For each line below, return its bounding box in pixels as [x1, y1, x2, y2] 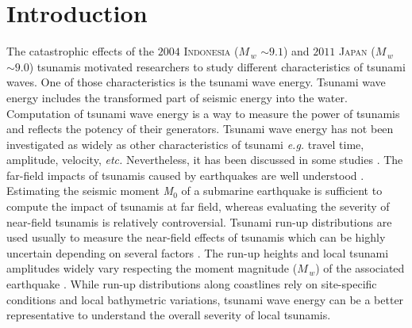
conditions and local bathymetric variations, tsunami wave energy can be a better [6, 291, 404, 307]
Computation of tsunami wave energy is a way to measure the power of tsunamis [6, 105, 400, 121]
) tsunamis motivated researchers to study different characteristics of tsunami [29, 58, 406, 74]
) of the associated [315, 260, 405, 277]
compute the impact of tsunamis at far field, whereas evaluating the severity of [6, 198, 390, 215]
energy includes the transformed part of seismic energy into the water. [6, 89, 348, 105]
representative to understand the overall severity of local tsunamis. [6, 307, 331, 323]
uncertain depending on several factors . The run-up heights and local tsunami [6, 244, 389, 261]
